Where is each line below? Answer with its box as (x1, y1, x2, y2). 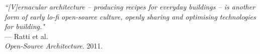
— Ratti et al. (5, 30, 48, 41)
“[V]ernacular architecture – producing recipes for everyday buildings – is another (5, 1, 255, 11)
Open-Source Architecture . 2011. (5, 40, 103, 51)
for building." (5, 21, 45, 31)
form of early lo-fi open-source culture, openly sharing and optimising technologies (5, 11, 256, 21)
